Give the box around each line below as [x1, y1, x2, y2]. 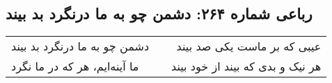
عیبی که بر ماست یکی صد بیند [176, 38, 322, 55]
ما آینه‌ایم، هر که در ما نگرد [11, 58, 139, 75]
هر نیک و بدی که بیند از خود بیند [171, 58, 322, 75]
